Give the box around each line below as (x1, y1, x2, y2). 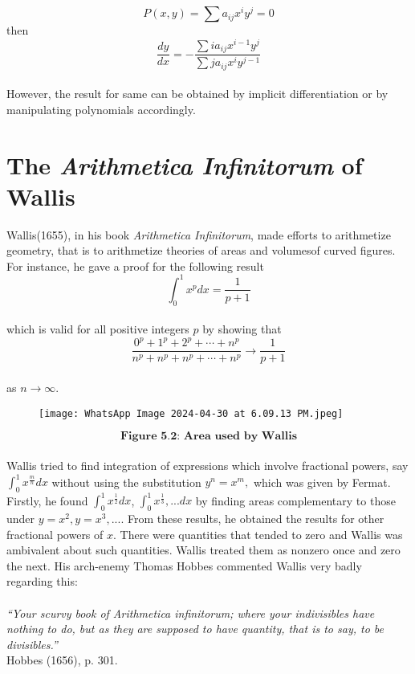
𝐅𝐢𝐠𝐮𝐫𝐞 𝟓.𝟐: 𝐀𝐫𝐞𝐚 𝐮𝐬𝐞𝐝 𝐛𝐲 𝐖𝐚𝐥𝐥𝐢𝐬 (120, 431, 298, 443)
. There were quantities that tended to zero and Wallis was (113, 525, 403, 542)
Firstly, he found (6, 492, 88, 509)
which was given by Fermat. (253, 473, 391, 490)
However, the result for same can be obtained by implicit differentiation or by (6, 85, 389, 102)
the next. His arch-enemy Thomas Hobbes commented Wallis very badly (6, 557, 362, 574)
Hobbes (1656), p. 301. (6, 652, 118, 668)
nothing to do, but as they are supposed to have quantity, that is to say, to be (6, 620, 384, 637)
